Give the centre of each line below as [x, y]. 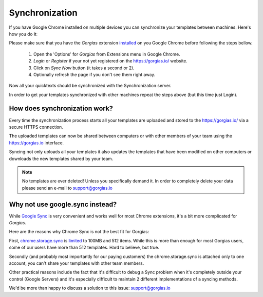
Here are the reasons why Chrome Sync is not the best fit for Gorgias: [79, 232]
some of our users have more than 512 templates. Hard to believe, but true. [84, 247]
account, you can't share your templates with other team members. [76, 263]
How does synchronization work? [61, 109]
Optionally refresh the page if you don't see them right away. [94, 74]
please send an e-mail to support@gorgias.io [67, 188]
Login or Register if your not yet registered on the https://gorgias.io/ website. [110, 61]
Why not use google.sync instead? [63, 204]
